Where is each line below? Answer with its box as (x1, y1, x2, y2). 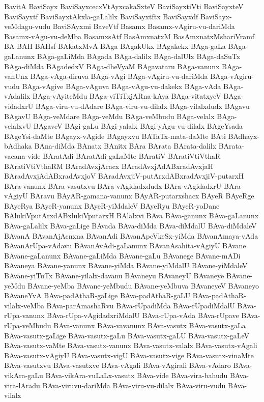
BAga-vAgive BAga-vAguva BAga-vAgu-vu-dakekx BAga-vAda (22, 80, 221, 91)
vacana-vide (4, 150, 41, 161)
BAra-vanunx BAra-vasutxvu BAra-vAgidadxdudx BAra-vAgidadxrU (4, 180, 222, 191)
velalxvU (4, 121, 32, 131)
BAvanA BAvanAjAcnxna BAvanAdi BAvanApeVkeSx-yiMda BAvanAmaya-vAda (4, 230, 258, 241)
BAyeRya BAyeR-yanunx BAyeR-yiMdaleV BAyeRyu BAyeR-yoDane (4, 200, 220, 211)
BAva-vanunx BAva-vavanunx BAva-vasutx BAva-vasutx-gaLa (53, 320, 246, 330)
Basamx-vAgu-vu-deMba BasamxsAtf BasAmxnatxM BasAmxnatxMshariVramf (4, 31, 255, 41)
